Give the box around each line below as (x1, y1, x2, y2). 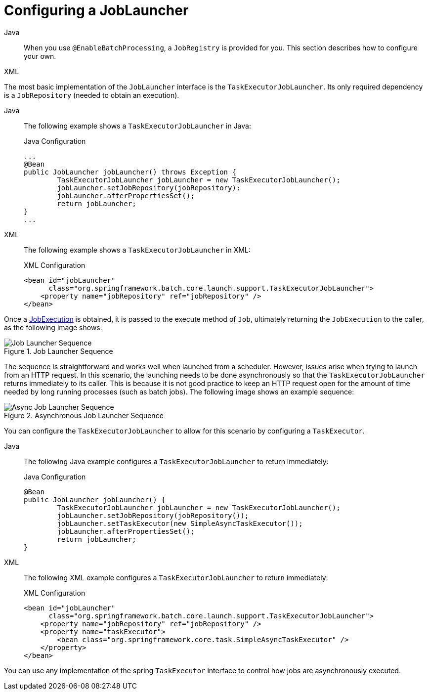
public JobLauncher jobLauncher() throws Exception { (24, 168, 236, 176)
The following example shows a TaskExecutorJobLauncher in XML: (24, 245, 251, 254)
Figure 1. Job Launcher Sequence (4, 347, 113, 355)
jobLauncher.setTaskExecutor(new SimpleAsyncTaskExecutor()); (57, 519, 303, 527)
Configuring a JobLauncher (4, 2, 189, 19)
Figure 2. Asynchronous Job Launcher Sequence (4, 411, 164, 420)
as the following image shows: (4, 323, 102, 332)
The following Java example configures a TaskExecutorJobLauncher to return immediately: (24, 457, 329, 466)
